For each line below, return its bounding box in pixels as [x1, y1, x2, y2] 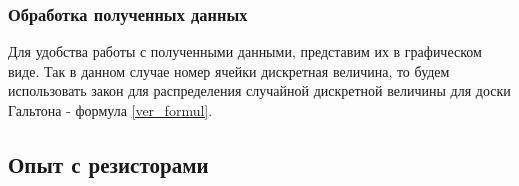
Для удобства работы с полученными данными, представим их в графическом [8, 41, 482, 62]
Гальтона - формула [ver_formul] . [8, 100, 213, 120]
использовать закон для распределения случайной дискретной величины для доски [8, 80, 511, 101]
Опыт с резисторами [8, 148, 209, 179]
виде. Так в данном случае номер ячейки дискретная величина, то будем [8, 60, 450, 81]
